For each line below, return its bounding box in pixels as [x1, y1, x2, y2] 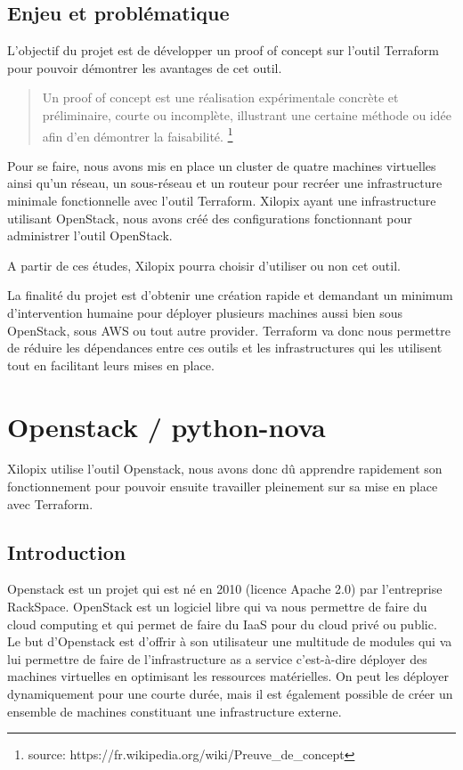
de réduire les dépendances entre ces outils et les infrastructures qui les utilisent [7, 338, 443, 357]
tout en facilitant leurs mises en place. [7, 355, 215, 374]
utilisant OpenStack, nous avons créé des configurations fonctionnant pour [7, 208, 412, 227]
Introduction [7, 538, 126, 565]
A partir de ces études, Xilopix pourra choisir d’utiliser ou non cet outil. [7, 255, 401, 274]
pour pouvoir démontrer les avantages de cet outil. [7, 58, 282, 77]
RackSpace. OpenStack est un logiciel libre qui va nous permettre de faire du [7, 597, 427, 616]
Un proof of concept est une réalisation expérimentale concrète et [42, 88, 399, 107]
